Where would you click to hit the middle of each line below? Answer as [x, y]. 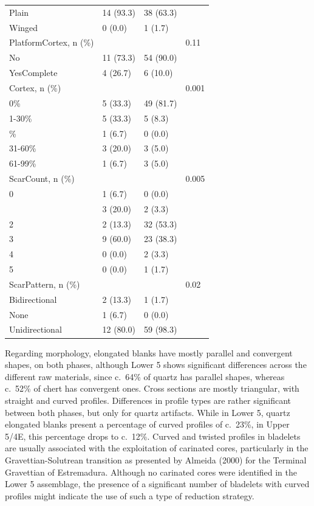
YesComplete [33, 73]
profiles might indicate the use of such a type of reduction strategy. [130, 495]
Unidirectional [36, 329]
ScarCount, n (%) [42, 178]
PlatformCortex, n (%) [52, 42]
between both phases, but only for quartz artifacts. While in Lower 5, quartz [148, 412]
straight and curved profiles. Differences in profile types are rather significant [148, 400]
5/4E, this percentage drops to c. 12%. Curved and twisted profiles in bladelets [153, 436]
